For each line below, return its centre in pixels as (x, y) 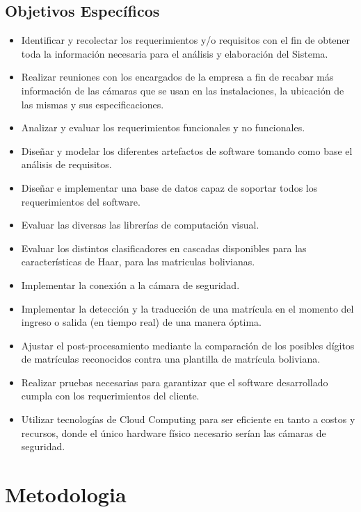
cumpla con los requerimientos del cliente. (110, 396)
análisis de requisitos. (66, 164)
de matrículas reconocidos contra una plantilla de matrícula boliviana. (171, 359)
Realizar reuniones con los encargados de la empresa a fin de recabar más (177, 77)
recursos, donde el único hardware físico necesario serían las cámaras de (174, 432)
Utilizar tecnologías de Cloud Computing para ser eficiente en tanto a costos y (188, 419)
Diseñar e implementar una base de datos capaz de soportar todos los (169, 187)
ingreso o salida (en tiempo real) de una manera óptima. (142, 322)
